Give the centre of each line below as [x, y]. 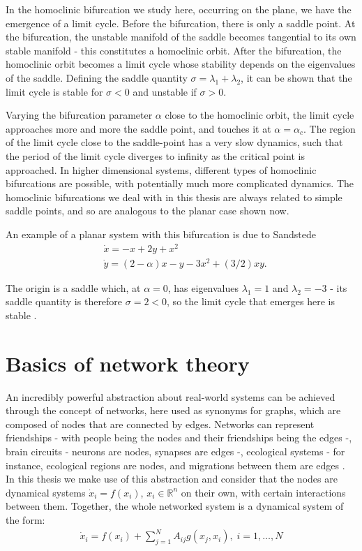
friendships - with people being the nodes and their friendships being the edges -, [179, 438]
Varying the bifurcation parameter [79, 115]
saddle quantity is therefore [64, 301]
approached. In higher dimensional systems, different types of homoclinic [161, 169]
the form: [25, 519]
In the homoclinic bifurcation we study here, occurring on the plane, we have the [179, 9]
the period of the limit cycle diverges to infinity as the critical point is [155, 155]
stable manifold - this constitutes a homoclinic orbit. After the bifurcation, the [174, 50]
